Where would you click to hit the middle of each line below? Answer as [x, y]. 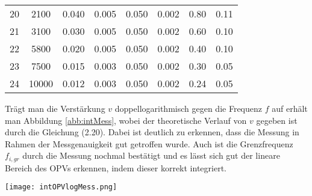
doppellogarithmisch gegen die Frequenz [188, 108]
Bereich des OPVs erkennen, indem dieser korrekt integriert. [116, 167]
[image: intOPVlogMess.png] [61, 187]
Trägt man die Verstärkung [55, 108]
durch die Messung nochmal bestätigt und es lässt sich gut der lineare [151, 155]
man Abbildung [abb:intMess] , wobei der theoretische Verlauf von [126, 120]
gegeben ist [277, 120]
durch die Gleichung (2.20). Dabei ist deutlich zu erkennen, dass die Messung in [152, 132]
